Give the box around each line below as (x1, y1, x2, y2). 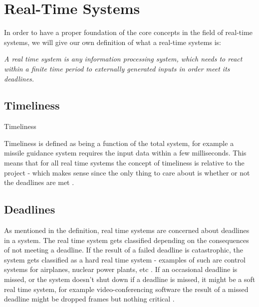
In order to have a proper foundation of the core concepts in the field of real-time (4, 27, 253, 37)
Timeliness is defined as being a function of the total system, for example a (4, 137, 234, 148)
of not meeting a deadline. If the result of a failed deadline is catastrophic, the (4, 244, 244, 255)
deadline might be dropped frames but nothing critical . (4, 293, 175, 304)
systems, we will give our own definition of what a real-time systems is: (4, 36, 221, 47)
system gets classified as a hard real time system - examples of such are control (4, 254, 246, 264)
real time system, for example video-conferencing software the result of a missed (4, 283, 249, 294)
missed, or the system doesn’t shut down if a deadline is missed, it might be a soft (4, 274, 256, 284)
